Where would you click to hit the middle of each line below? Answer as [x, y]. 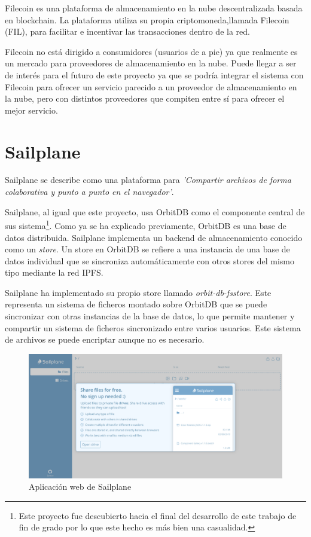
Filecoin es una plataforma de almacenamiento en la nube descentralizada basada [154, 8]
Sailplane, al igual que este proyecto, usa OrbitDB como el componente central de [155, 211]
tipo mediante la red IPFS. [54, 272]
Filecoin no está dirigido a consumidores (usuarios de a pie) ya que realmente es [151, 51]
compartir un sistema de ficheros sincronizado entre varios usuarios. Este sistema [153, 327]
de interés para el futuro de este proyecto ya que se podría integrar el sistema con [154, 74]
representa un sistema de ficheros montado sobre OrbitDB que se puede [136, 304]
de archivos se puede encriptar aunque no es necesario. [105, 339]
